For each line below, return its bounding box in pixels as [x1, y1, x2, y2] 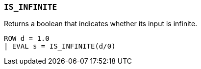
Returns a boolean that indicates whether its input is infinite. [4, 19, 198, 28]
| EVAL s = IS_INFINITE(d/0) [4, 42, 116, 51]
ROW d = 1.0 [4, 34, 50, 43]
